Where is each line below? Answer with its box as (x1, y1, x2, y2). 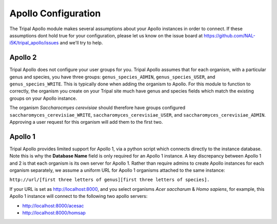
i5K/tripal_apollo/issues (9, 40, 59, 46)
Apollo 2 (9, 53, 37, 62)
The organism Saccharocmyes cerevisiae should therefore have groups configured (9, 105, 186, 111)
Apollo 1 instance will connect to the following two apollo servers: (9, 193, 148, 199)
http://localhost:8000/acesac (22, 203, 84, 209)
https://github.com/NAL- (203, 32, 256, 38)
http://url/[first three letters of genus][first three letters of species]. (9, 177, 210, 183)
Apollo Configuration (9, 8, 101, 19)
